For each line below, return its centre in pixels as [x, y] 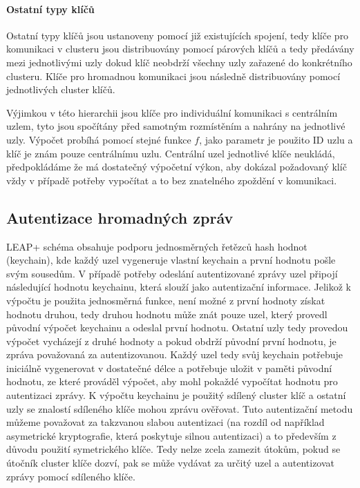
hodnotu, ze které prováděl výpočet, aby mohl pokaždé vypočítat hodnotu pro [172, 381]
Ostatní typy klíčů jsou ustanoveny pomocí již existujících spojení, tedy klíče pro [178, 35]
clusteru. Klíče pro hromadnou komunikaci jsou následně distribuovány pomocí [173, 76]
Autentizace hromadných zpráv [120, 217]
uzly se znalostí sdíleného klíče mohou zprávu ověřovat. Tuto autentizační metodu [180, 408]
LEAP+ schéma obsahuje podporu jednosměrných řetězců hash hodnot [157, 246]
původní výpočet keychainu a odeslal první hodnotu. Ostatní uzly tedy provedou [177, 328]
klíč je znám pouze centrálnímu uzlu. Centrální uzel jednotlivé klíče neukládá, [171, 153]
